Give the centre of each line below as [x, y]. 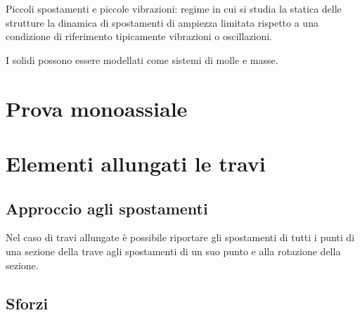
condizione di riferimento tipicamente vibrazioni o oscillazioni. [139, 36]
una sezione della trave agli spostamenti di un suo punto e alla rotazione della [173, 251]
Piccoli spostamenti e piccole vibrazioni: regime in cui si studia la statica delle [174, 8]
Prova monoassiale [97, 108]
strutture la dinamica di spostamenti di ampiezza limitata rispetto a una [162, 22]
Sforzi [27, 303]
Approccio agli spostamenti [107, 208]
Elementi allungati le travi [136, 163]
